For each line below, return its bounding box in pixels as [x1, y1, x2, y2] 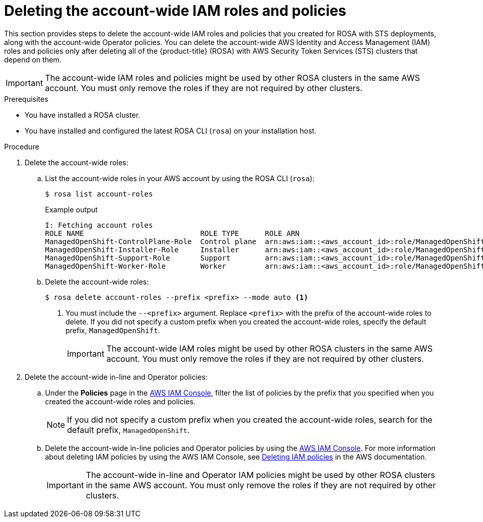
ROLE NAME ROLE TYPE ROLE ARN [45, 229, 300, 237]
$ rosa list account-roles [45, 189, 153, 198]
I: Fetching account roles [45, 221, 153, 229]
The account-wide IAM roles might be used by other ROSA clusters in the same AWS [106, 343, 433, 354]
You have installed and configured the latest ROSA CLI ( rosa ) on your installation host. [25, 126, 317, 135]
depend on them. [4, 55, 62, 64]
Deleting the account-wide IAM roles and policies [4, 2, 346, 19]
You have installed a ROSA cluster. [25, 110, 140, 119]
